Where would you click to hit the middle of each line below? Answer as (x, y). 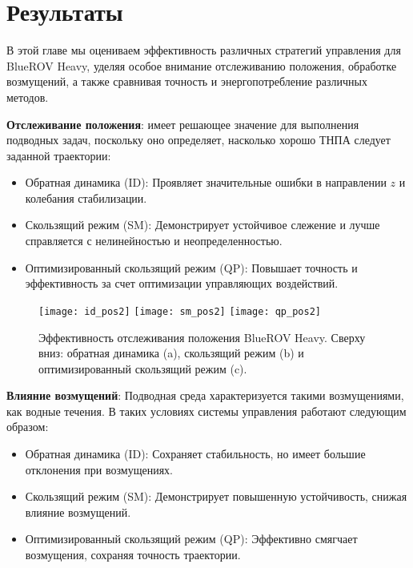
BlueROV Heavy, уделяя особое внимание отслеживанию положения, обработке (202, 65)
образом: (28, 427)
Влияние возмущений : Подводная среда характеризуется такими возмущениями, (205, 395)
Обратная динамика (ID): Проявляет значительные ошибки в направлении (206, 182)
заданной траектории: (59, 155)
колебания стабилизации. (86, 197)
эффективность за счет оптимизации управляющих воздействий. (182, 283)
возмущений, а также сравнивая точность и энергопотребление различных (187, 81)
